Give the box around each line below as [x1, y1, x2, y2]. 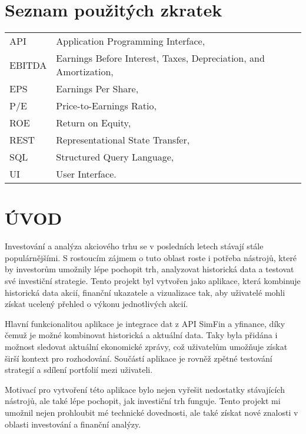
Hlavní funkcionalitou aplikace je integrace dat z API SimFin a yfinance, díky [5, 317, 285, 329]
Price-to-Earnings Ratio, [56, 99, 157, 113]
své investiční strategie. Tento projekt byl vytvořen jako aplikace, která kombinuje [5, 275, 301, 287]
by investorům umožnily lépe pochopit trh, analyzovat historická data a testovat [5, 263, 294, 275]
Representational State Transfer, [56, 133, 190, 147]
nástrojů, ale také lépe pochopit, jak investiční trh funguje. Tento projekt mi [5, 395, 281, 407]
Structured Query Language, [56, 150, 174, 164]
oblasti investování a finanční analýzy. [5, 418, 141, 430]
